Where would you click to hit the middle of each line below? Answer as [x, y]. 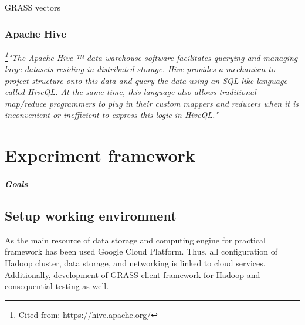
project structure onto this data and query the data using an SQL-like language [146, 80]
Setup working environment [91, 215]
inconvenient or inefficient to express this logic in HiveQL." [111, 115]
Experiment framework [100, 155]
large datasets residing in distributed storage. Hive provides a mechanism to [140, 69]
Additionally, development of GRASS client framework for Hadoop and [133, 274]
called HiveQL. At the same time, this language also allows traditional [131, 92]
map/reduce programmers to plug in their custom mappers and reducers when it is [152, 103]
